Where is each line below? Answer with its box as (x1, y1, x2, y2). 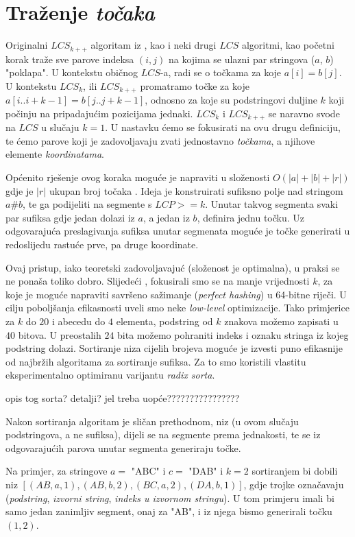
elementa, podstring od (116, 313, 213, 328)
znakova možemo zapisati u (224, 313, 339, 328)
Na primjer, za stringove (5, 464, 108, 478)
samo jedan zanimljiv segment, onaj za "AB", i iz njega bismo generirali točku (5, 504, 332, 518)
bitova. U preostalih (18, 327, 101, 342)
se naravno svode (268, 106, 340, 120)
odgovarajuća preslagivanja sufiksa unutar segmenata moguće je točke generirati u (5, 224, 350, 238)
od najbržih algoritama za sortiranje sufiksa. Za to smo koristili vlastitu (5, 354, 306, 368)
